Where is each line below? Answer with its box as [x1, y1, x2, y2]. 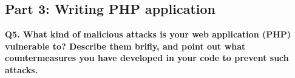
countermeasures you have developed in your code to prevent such [5, 51, 289, 64]
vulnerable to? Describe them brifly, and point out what [5, 39, 246, 52]
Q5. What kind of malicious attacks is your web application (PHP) [5, 28, 291, 41]
